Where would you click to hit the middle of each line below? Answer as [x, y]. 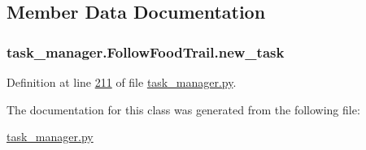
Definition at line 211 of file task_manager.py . [122, 82]
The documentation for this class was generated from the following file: [183, 109]
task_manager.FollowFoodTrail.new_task [146, 51]
